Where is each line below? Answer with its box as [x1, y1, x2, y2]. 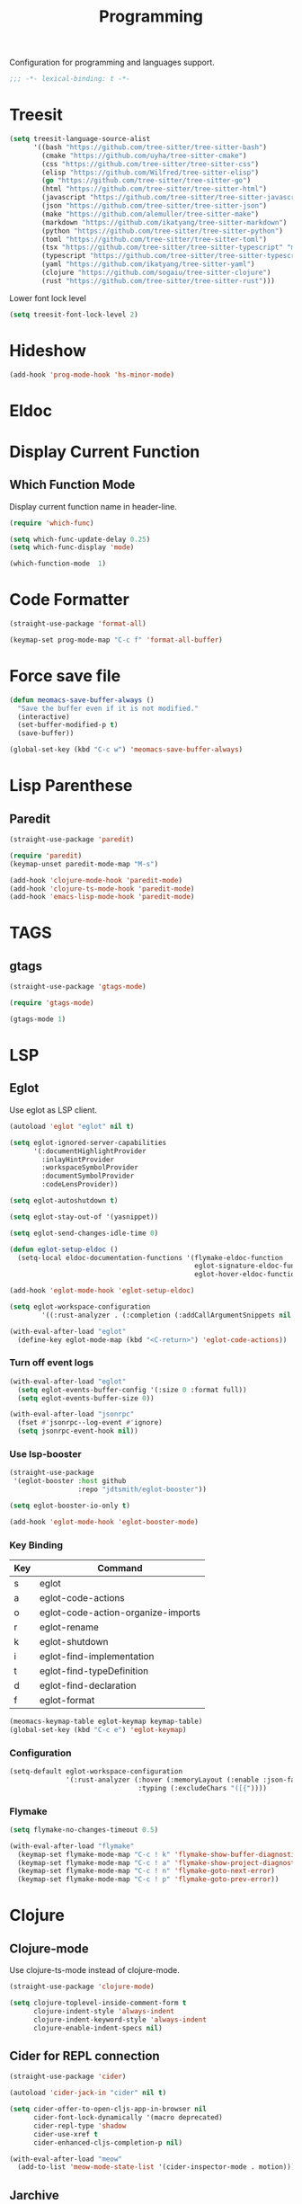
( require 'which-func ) [9, 519, 94, 528]
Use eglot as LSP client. [9, 1104, 97, 1115]
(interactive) [17, 712, 70, 721]
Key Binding [9, 1539, 64, 1551]
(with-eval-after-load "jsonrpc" [9, 1409, 135, 1419]
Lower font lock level [9, 292, 87, 303]
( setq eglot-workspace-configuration [9, 1302, 151, 1311]
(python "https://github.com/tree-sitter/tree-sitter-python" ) [41, 227, 283, 236]
